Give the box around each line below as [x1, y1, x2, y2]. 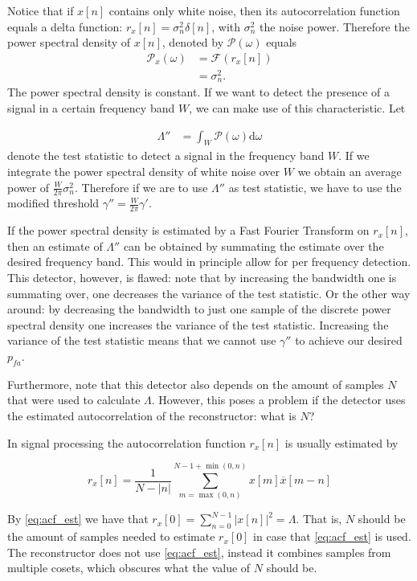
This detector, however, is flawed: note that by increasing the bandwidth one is [7, 269, 397, 286]
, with [211, 18, 241, 35]
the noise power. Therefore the [260, 18, 410, 35]
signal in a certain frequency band [7, 99, 175, 116]
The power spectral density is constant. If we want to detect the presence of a [7, 84, 390, 100]
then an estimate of [7, 237, 103, 254]
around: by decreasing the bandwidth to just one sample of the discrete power [7, 301, 391, 317]
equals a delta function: [7, 18, 123, 35]
